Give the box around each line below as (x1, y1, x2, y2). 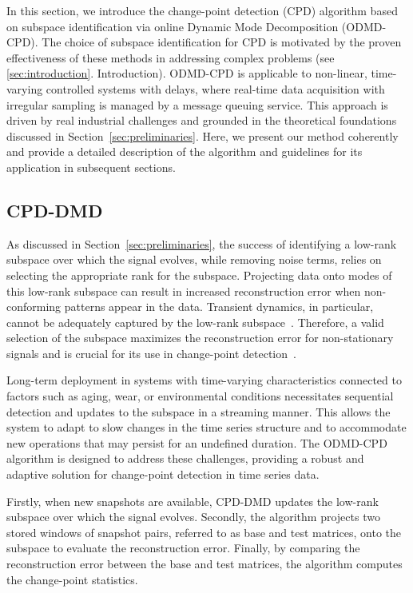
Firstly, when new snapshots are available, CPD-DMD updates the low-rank (6, 492, 379, 509)
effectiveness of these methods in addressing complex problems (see (6, 49, 335, 66)
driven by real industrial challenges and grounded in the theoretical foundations (6, 112, 397, 129)
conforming (6, 298, 62, 315)
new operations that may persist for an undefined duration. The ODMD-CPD (6, 434, 387, 451)
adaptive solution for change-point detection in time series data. (6, 466, 320, 483)
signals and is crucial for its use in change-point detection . (6, 344, 296, 361)
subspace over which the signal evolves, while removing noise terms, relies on (6, 251, 382, 268)
